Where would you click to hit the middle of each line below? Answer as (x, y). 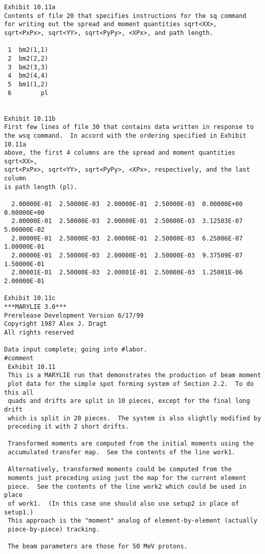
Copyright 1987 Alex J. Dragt (56, 324)
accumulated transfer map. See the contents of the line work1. (122, 453)
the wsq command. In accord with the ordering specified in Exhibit (125, 135)
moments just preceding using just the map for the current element (127, 478)
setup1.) (19, 512)
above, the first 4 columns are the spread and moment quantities (120, 153)
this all (19, 392)
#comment (19, 358)
